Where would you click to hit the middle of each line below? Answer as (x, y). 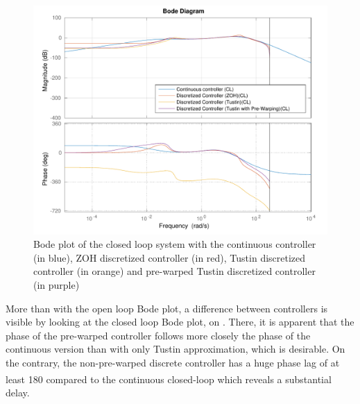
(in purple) (57, 284)
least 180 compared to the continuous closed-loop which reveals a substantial (169, 379)
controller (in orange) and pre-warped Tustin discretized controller (174, 271)
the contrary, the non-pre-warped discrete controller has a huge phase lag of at (173, 362)
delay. (18, 392)
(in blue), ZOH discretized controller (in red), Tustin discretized (170, 257)
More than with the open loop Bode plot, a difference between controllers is (167, 308)
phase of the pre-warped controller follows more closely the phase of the (158, 335)
